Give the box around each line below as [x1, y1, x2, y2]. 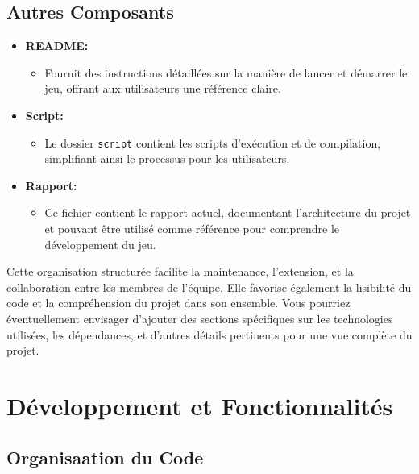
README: [25, 37, 89, 54]
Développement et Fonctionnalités [6, 389, 393, 422]
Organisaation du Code [6, 444, 204, 469]
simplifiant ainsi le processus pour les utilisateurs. [44, 150, 290, 167]
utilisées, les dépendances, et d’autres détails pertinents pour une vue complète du [6, 326, 413, 343]
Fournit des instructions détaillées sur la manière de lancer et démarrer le [44, 64, 408, 81]
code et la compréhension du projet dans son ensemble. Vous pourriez [6, 294, 351, 311]
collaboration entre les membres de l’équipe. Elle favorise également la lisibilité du [6, 278, 412, 295]
